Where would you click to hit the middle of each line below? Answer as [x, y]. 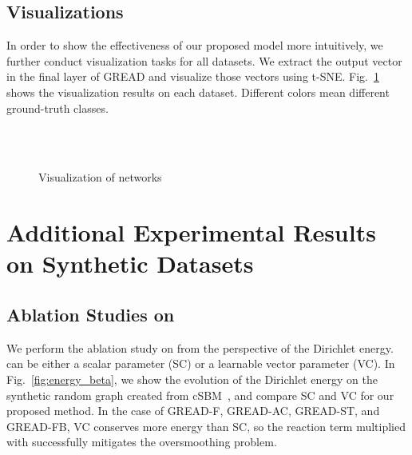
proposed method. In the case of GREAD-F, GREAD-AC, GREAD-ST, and [193, 411]
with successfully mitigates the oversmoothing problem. [142, 442]
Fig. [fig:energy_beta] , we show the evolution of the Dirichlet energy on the [192, 379]
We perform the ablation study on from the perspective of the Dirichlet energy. [200, 347]
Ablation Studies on [91, 314]
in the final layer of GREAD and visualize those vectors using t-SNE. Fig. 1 [193, 76]
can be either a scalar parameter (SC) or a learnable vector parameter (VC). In [201, 363]
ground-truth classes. [57, 108]
